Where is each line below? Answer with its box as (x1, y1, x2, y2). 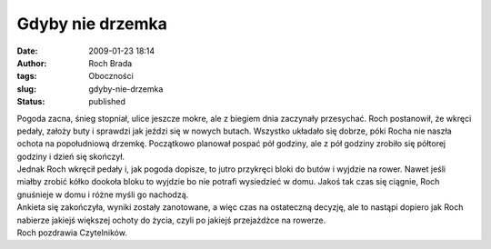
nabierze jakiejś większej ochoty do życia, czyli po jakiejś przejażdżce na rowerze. (16, 214, 326, 225)
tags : (16, 71, 37, 82)
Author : (16, 57, 47, 68)
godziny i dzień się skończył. (16, 151, 125, 162)
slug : (16, 83, 36, 95)
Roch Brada (88, 57, 133, 68)
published (88, 96, 126, 107)
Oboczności (88, 71, 134, 82)
